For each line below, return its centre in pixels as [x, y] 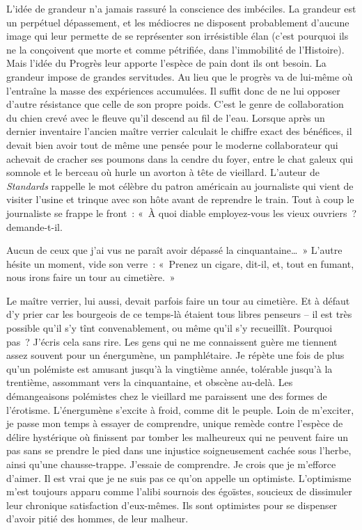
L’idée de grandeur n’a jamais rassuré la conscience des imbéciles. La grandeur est [181, 8]
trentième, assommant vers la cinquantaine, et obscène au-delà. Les [150, 382]
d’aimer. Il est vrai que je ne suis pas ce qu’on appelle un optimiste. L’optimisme [179, 477]
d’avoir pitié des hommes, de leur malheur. [97, 519]
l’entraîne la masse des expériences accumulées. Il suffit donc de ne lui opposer [173, 90]
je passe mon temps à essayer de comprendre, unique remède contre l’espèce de [175, 423]
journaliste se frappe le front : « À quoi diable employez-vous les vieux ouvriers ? [182, 212]
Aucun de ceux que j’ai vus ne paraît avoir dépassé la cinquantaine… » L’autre [174, 250]
